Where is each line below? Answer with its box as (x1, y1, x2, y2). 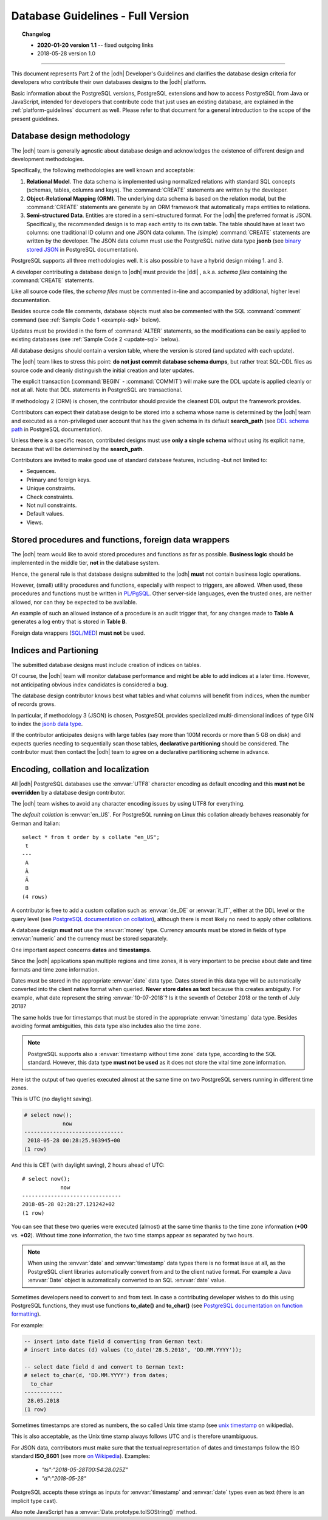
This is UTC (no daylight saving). (11, 1095, 94, 1103)
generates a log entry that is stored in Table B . (11, 618, 128, 626)
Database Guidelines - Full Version (11, 9, 190, 22)
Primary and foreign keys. (26, 476, 91, 483)
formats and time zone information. (11, 966, 100, 973)
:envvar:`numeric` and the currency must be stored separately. (11, 935, 168, 942)
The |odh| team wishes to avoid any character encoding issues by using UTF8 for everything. (11, 800, 245, 807)
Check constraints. (26, 493, 74, 500)
